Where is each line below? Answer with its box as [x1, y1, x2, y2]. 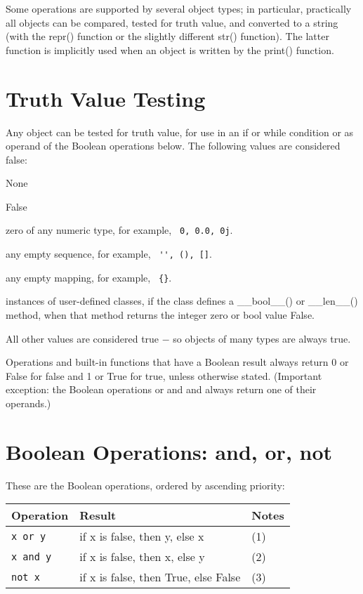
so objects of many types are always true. [173, 331, 351, 345]
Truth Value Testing [6, 84, 206, 112]
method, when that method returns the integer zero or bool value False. [6, 308, 315, 322]
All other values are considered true [6, 331, 159, 345]
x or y [11, 530, 46, 542]
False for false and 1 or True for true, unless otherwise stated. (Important [6, 368, 322, 383]
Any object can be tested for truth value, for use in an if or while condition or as [6, 124, 354, 139]
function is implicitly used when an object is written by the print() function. [6, 42, 334, 57]
